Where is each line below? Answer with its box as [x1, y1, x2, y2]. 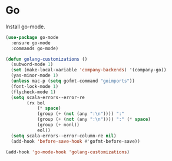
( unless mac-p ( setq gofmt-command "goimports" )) [11, 78, 135, 84]
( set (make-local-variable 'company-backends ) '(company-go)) [11, 67, 167, 73]
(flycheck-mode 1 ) [11, 89, 57, 95]
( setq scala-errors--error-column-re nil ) [11, 133, 117, 139]
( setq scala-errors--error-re [11, 94, 85, 100]
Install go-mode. [5, 23, 45, 30]
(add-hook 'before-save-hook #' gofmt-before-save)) [11, 138, 141, 144]
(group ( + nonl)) [37, 122, 80, 128]
